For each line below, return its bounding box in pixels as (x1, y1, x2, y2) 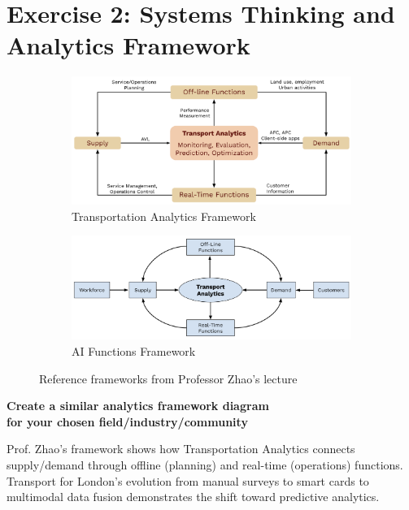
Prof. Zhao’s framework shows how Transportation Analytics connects (7, 440, 355, 457)
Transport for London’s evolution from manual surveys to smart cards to (7, 472, 369, 489)
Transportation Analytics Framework (72, 207, 256, 224)
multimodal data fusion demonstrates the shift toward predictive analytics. (7, 488, 380, 505)
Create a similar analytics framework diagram (7, 397, 269, 414)
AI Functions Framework (72, 342, 196, 359)
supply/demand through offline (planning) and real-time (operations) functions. (7, 456, 403, 473)
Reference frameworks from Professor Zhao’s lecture (39, 370, 298, 387)
